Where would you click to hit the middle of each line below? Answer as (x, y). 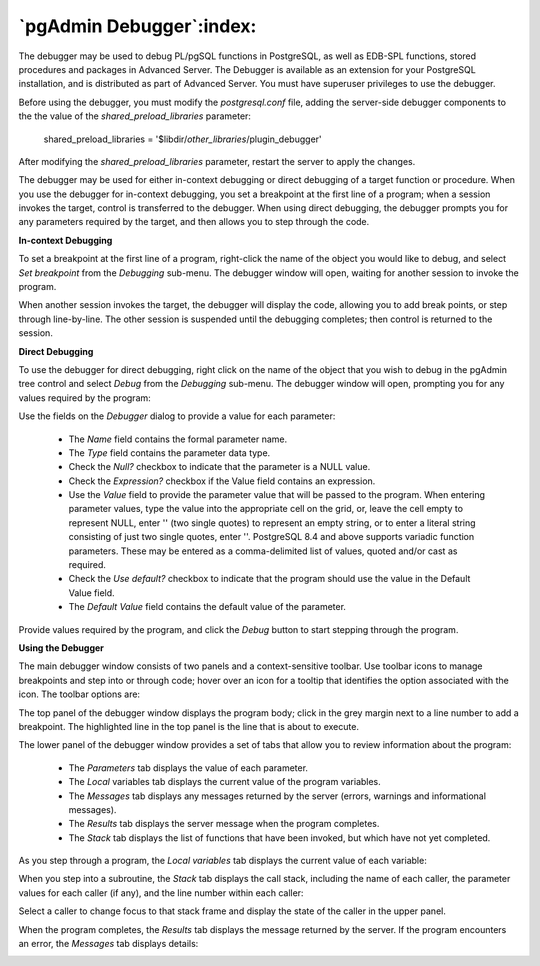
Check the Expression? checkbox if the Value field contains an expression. (222, 481)
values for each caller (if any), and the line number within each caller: (161, 892)
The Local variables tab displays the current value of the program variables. (225, 782)
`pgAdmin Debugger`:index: (137, 26)
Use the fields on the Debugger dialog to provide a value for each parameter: (177, 416)
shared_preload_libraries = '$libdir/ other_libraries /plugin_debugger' (182, 139)
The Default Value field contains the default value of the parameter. (207, 607)
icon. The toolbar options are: (79, 694)
